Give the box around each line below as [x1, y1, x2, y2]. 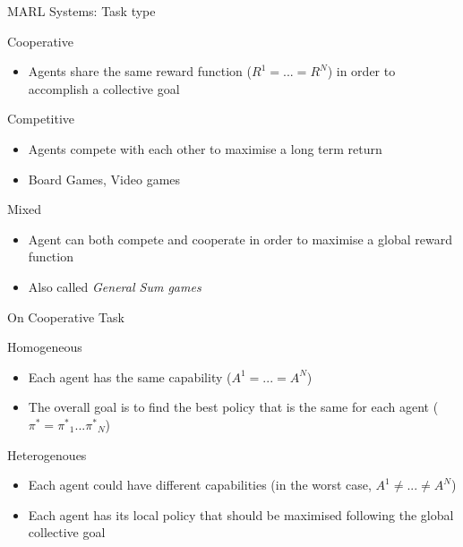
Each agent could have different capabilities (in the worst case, [28, 475, 372, 494]
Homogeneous [7, 338, 82, 356]
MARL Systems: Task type [7, 2, 156, 20]
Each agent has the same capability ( [28, 367, 232, 386]
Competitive [7, 109, 75, 128]
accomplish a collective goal [28, 79, 180, 98]
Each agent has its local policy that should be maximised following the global [28, 505, 454, 524]
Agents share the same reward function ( [28, 62, 253, 81]
